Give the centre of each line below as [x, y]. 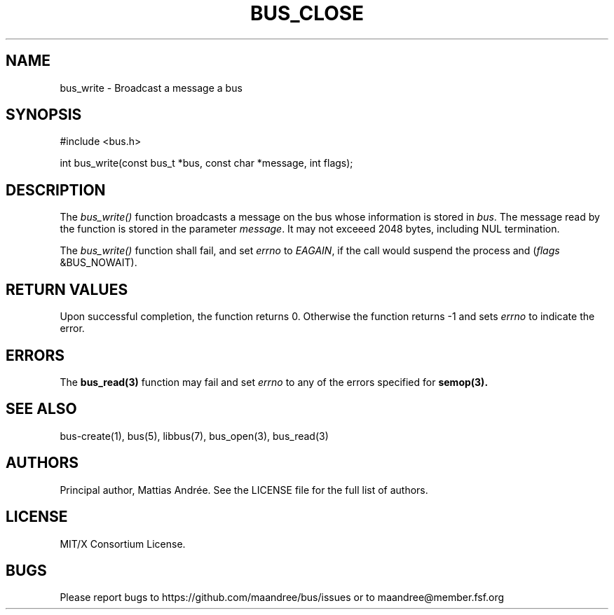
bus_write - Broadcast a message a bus [151, 88]
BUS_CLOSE [307, 13]
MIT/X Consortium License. [123, 544]
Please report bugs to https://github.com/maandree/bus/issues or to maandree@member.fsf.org [282, 597]
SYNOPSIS [44, 115]
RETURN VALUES [67, 289]
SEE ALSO [41, 409]
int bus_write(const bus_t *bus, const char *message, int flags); [206, 163]
